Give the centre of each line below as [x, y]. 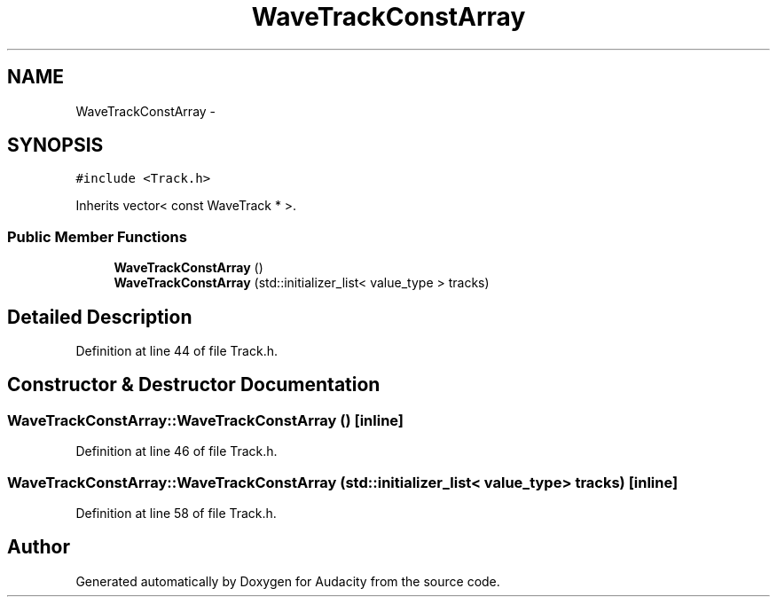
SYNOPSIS [55, 145]
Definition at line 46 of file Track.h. [177, 451]
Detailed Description [100, 317]
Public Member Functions [97, 236]
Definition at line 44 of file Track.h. [177, 351]
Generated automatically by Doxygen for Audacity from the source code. [288, 581]
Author [39, 547]
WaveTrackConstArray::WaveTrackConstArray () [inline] [206, 420]
